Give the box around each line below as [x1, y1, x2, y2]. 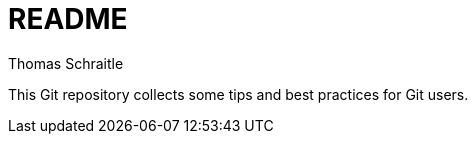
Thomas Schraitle [8, 54, 124, 72]
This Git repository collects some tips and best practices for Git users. [8, 85, 469, 103]
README [8, 2, 128, 36]
